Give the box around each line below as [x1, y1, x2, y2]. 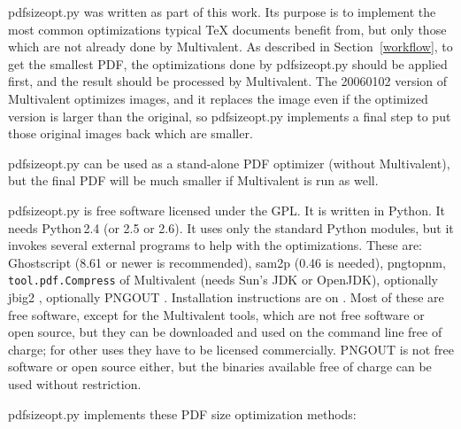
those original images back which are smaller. [8, 124, 253, 143]
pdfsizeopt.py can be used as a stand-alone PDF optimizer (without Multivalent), [8, 153, 450, 172]
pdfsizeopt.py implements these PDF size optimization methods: [8, 404, 357, 423]
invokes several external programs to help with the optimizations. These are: [8, 236, 422, 254]
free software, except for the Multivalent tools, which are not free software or [8, 305, 425, 324]
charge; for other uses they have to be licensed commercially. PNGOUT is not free [8, 339, 454, 358]
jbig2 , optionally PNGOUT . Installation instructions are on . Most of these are [8, 287, 444, 306]
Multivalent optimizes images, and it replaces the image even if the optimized [8, 89, 428, 107]
